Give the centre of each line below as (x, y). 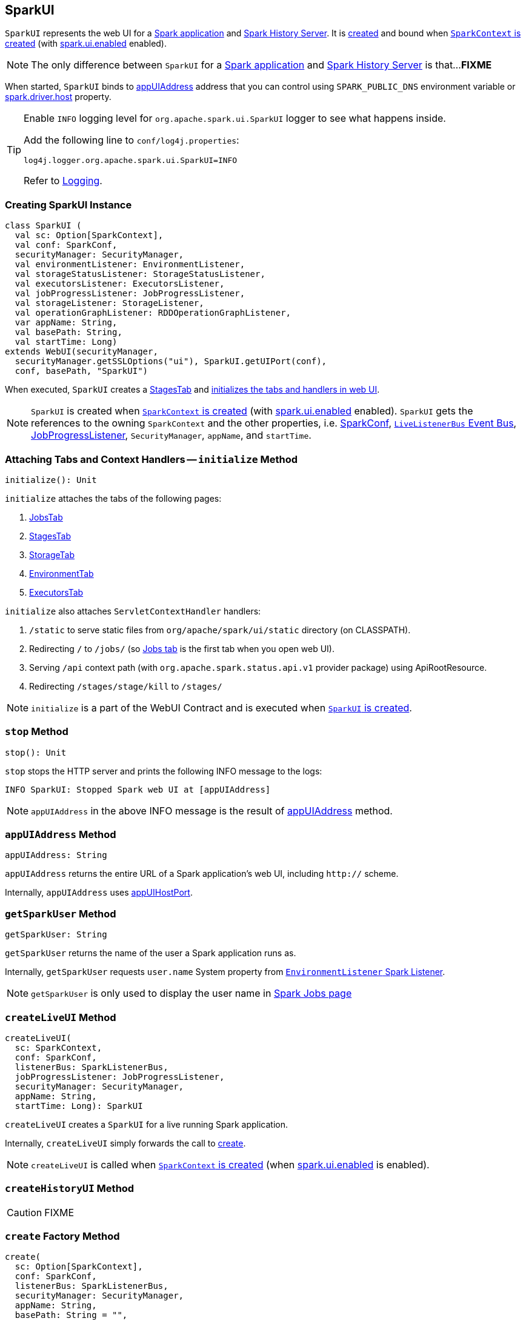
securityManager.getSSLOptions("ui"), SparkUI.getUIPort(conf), (171, 361)
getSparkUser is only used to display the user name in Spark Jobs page (191, 993)
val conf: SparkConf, (66, 245)
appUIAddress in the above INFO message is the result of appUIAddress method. (212, 810)
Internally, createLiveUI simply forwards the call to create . (125, 1143)
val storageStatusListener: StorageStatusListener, (140, 274)
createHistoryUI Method (70, 1189)
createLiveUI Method (61, 1017)
